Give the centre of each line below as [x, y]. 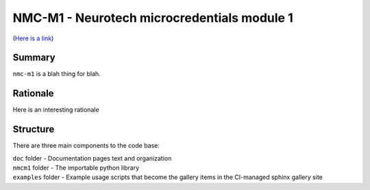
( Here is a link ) [33, 38]
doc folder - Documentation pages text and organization [92, 158]
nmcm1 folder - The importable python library [76, 168]
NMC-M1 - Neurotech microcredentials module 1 [153, 18]
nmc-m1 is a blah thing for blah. [57, 74]
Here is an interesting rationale [56, 110]
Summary [34, 58]
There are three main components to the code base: [86, 146]
